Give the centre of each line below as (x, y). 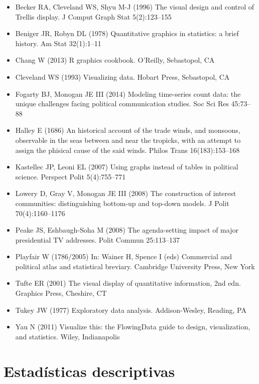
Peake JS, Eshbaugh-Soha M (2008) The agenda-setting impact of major (127, 230)
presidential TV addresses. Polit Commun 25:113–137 (98, 239)
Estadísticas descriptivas (89, 371)
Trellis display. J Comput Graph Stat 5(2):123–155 (93, 16)
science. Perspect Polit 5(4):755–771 (71, 176)
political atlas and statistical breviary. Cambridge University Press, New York (135, 266)
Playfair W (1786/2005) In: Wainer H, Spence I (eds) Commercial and (124, 256)
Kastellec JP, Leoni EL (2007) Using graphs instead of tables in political (127, 167)
